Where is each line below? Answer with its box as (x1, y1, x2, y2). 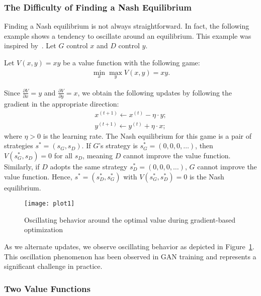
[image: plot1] (24, 200, 75, 208)
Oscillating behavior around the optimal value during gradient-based (24, 214, 235, 225)
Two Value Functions (4, 282, 91, 294)
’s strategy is (99, 140, 138, 151)
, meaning (82, 150, 113, 161)
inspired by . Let (4, 40, 56, 51)
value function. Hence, (4, 171, 72, 181)
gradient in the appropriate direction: (4, 98, 119, 109)
